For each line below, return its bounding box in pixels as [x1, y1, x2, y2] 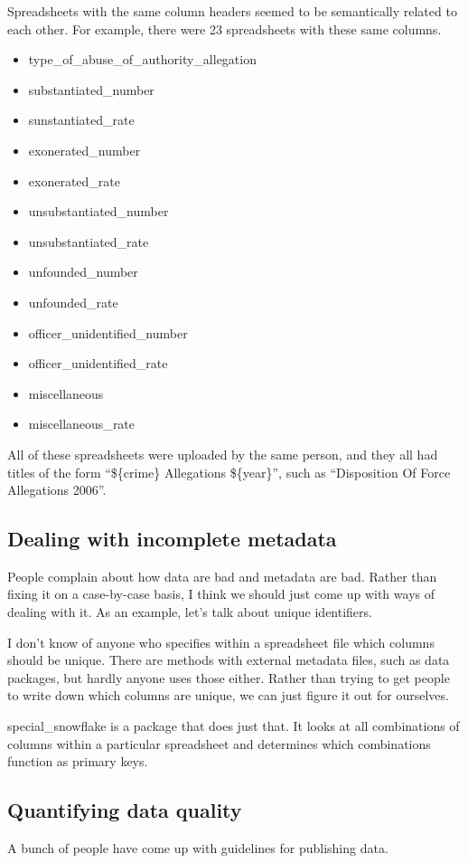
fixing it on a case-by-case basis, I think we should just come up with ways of [7, 584, 435, 603]
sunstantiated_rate [28, 110, 135, 129]
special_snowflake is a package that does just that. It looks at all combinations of [7, 716, 460, 735]
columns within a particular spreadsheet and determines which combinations [7, 734, 431, 753]
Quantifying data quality [7, 796, 242, 824]
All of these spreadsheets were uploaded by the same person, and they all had [7, 444, 438, 463]
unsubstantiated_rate [28, 232, 149, 251]
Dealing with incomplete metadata [7, 525, 337, 553]
